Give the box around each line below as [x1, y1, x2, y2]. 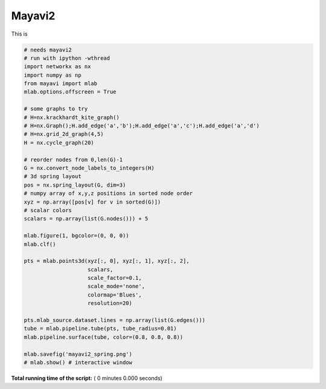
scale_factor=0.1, [88, 275, 142, 281]
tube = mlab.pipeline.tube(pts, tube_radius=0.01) [24, 325, 177, 332]
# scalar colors [24, 207, 72, 214]
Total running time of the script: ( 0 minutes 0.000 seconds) [11, 375, 163, 382]
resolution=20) [88, 300, 133, 307]
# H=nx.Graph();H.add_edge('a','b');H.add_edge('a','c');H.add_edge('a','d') [24, 123, 260, 129]
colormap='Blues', [88, 291, 142, 298]
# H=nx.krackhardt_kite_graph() [24, 114, 120, 121]
